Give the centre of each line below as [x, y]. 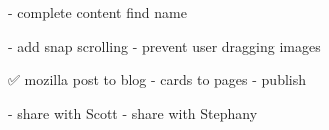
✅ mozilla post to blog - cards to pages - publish [157, 79]
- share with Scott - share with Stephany [133, 112]
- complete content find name [97, 12]
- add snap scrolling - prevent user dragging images [164, 45]
